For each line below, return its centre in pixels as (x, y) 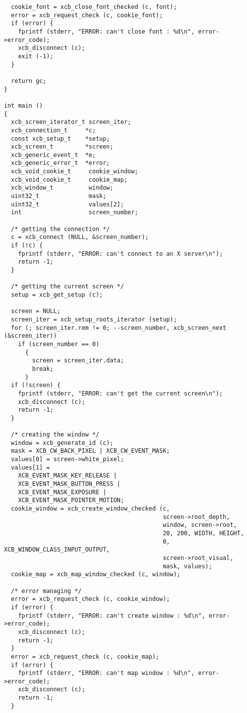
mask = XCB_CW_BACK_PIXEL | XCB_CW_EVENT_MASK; (90, 451)
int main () (23, 105)
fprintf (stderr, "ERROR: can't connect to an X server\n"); (120, 254)
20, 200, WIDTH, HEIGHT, (203, 533)
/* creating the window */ (55, 435)
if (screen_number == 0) (59, 344)
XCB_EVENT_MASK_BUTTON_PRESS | (69, 484)
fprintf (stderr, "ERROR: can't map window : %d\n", (106, 673)
